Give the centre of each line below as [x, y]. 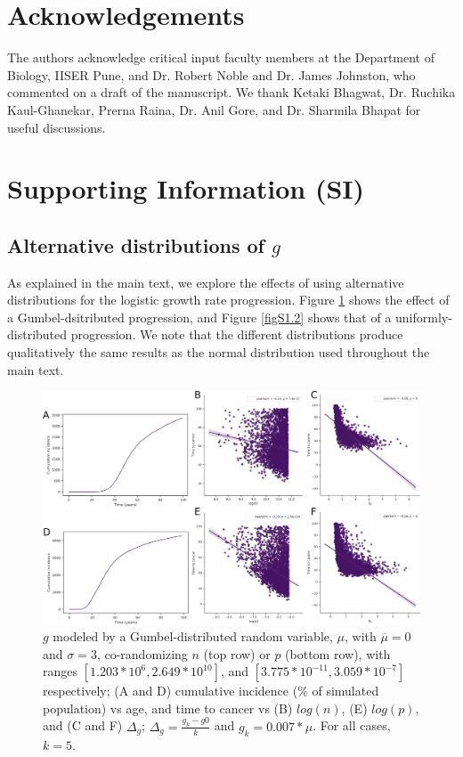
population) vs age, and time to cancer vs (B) [168, 708]
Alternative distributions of [136, 244]
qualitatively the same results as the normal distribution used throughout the [219, 352]
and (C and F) [83, 725]
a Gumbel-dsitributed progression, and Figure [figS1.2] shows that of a [199, 317]
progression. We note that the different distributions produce [237, 334]
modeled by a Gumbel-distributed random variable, [193, 636]
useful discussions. [57, 127]
